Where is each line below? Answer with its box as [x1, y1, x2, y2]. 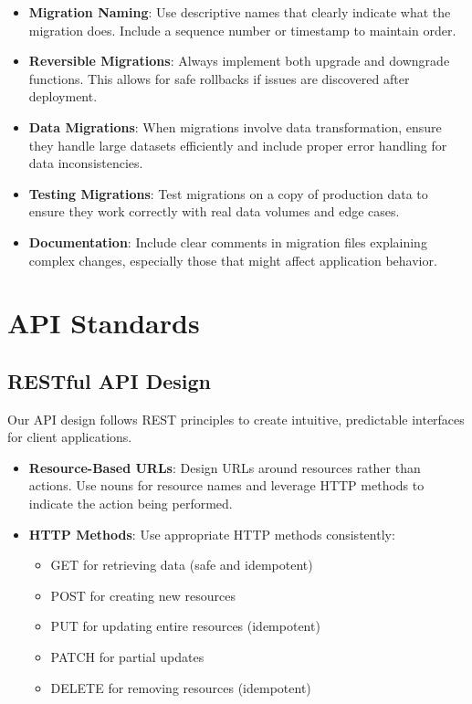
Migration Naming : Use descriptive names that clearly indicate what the [28, 3, 451, 21]
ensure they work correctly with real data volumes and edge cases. [28, 202, 400, 221]
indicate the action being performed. [28, 494, 233, 513]
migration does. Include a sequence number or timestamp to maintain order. [28, 20, 456, 39]
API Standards [7, 304, 200, 341]
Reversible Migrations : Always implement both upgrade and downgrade [28, 51, 450, 70]
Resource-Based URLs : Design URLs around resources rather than [28, 457, 421, 477]
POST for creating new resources [50, 585, 236, 604]
